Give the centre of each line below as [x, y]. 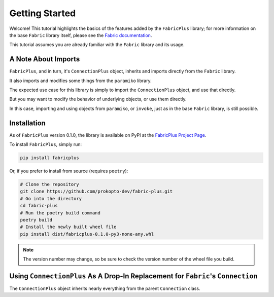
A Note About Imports [45, 59]
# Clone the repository [50, 184]
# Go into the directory [51, 198]
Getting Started [43, 13]
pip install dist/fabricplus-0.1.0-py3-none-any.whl [87, 234]
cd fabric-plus [39, 206]
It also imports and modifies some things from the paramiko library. [80, 81]
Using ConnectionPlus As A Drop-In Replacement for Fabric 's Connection [133, 276]
